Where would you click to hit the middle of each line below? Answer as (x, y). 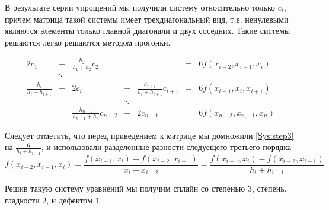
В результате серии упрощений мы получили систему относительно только (140, 7)
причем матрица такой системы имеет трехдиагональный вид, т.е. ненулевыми (147, 19)
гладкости (22, 200)
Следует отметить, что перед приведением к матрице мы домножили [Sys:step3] (149, 135)
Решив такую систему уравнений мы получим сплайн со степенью (125, 188)
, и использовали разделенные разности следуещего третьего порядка (166, 147)
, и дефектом (69, 200)
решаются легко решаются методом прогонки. (88, 42)
